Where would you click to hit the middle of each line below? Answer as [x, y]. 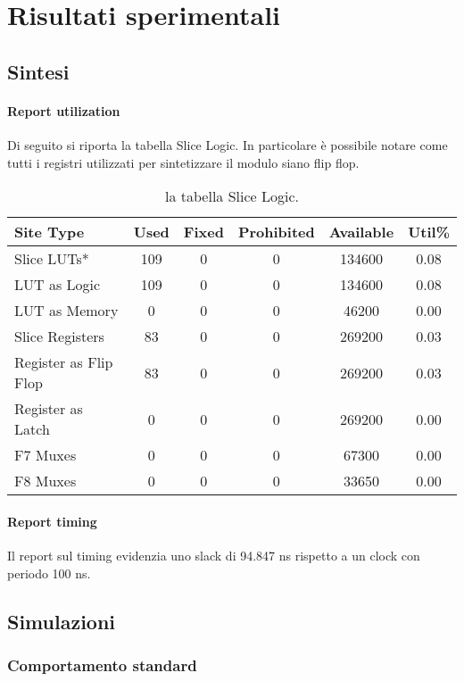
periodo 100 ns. [49, 573]
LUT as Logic [58, 285]
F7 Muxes [46, 455]
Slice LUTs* [52, 259]
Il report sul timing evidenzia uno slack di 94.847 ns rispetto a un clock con [214, 555]
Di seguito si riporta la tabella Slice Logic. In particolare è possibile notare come [228, 144]
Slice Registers [59, 336]
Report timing [52, 521]
